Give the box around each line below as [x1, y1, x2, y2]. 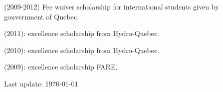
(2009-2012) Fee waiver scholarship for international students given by [4, 1, 219, 11]
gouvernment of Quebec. [4, 11, 79, 21]
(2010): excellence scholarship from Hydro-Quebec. [4, 44, 159, 55]
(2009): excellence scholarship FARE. [4, 61, 118, 72]
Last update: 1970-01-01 [4, 78, 78, 88]
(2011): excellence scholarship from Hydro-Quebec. [4, 28, 159, 38]
